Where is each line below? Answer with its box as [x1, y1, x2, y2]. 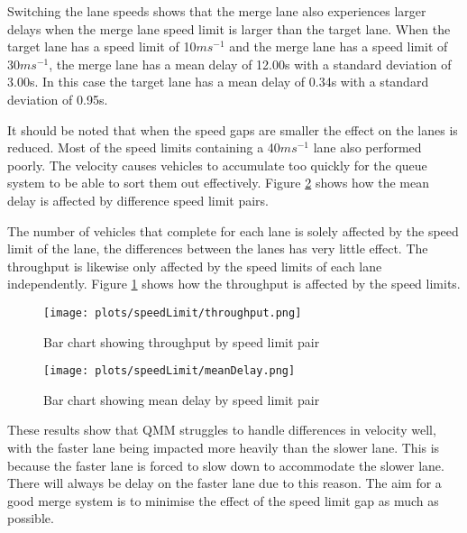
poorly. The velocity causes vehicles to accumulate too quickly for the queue [7, 155, 427, 174]
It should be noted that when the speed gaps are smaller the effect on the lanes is [7, 120, 458, 139]
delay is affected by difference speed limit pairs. [7, 190, 269, 209]
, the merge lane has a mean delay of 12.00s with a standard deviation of [49, 54, 452, 73]
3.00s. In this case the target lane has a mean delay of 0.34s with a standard [7, 72, 429, 91]
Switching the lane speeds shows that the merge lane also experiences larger [7, 2, 426, 20]
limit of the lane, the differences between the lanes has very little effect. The [7, 239, 428, 258]
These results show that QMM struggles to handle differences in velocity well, [7, 420, 436, 439]
